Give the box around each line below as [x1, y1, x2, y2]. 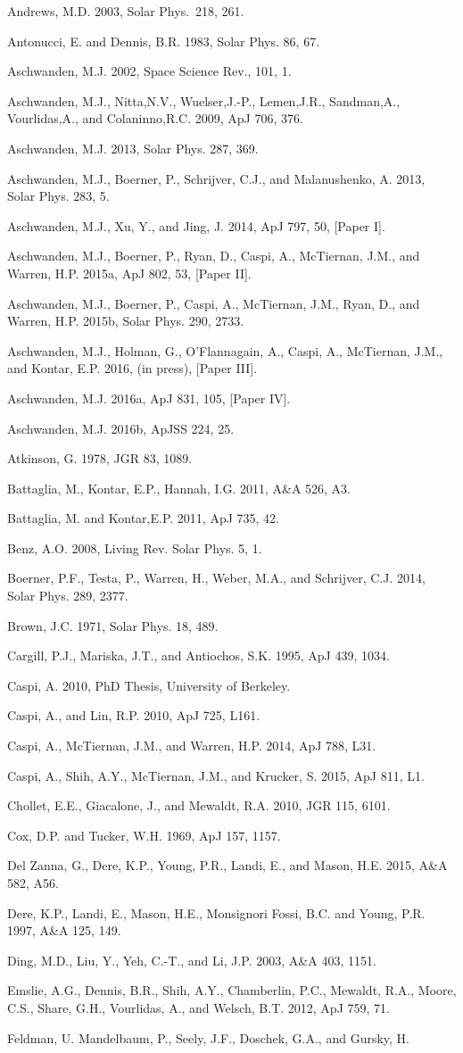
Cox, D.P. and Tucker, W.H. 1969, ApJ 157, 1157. [7, 825, 281, 844]
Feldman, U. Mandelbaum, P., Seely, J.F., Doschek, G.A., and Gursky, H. [7, 1028, 409, 1047]
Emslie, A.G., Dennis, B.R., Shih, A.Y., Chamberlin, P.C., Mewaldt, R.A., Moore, [7, 981, 457, 999]
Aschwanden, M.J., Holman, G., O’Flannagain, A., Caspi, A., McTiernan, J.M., [7, 341, 443, 360]
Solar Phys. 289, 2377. [7, 586, 128, 605]
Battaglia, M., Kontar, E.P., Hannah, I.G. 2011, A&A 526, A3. [7, 478, 351, 497]
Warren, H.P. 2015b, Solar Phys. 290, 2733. [7, 311, 244, 330]
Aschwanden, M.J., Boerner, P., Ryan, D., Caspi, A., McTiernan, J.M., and [7, 246, 420, 265]
